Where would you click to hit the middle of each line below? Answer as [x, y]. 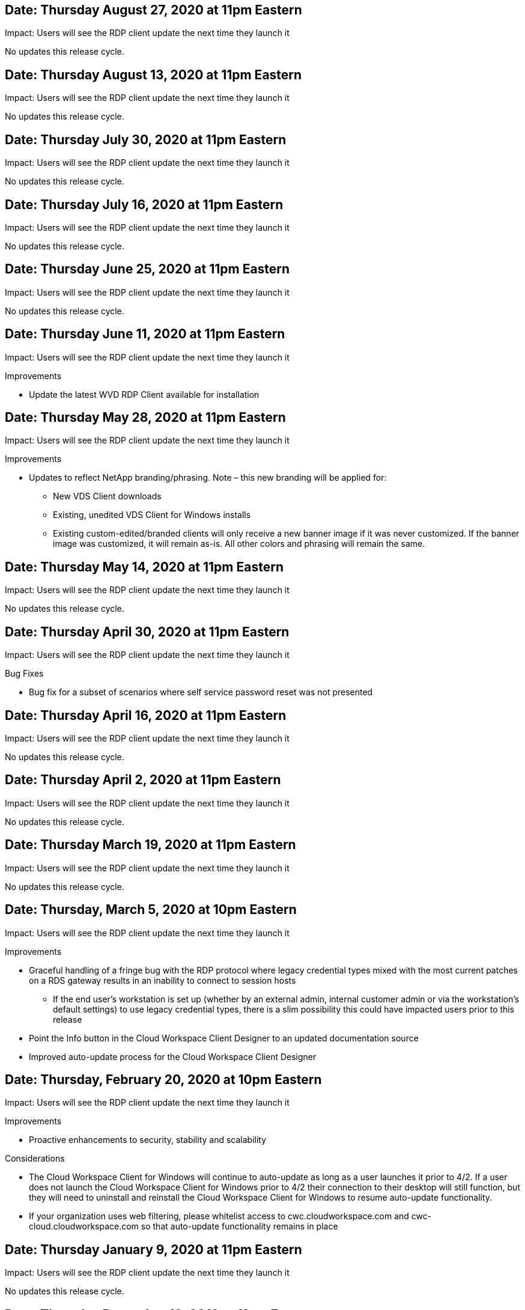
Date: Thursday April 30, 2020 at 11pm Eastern [147, 632]
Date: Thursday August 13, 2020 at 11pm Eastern [153, 75]
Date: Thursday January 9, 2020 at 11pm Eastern [153, 1249]
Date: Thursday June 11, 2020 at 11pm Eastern [145, 334]
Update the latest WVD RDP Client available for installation [144, 394]
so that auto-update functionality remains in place [239, 1226]
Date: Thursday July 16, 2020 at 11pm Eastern [144, 204]
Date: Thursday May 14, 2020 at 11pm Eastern [144, 567]
